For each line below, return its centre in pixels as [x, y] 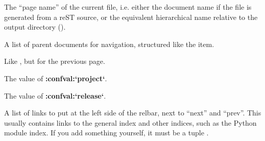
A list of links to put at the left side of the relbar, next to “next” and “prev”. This [133, 113]
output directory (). [35, 27]
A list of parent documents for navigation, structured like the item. [109, 44]
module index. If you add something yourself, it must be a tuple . [106, 133]
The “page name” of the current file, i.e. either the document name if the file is [128, 7]
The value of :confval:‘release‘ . [55, 95]
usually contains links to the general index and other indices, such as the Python [130, 122]
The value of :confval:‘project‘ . [56, 78]
